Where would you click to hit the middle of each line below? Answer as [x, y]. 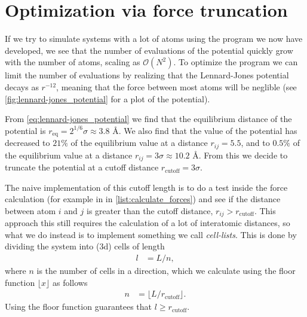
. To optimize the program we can [236, 62]
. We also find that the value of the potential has [208, 130]
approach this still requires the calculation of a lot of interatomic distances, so [148, 223]
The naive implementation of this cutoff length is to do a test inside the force [146, 187]
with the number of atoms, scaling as [73, 62]
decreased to [27, 143]
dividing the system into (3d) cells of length [85, 246]
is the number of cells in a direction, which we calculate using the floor [166, 271]
